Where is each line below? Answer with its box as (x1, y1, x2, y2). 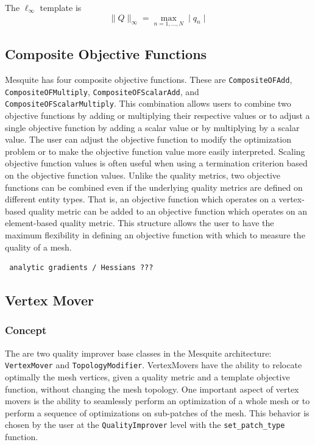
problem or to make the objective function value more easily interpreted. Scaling (5, 144, 305, 157)
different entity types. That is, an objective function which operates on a (5, 193, 276, 205)
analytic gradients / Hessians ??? (9, 263, 154, 272)
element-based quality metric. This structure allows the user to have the (5, 216, 274, 229)
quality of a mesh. (5, 240, 72, 253)
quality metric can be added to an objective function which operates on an (28, 204, 308, 217)
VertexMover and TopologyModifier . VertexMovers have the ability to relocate (5, 358, 302, 371)
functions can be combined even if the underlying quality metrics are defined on (5, 180, 303, 193)
